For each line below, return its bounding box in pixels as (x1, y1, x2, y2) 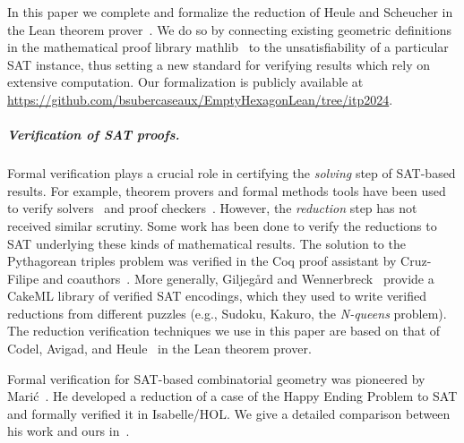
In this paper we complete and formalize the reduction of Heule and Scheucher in (7, 3, 453, 21)
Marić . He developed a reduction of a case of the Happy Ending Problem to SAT (7, 387, 458, 405)
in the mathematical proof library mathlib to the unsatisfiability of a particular (7, 38, 449, 56)
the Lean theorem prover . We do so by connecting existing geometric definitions (7, 20, 452, 38)
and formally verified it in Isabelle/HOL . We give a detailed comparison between (7, 404, 451, 422)
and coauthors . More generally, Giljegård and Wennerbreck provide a (42, 268, 434, 287)
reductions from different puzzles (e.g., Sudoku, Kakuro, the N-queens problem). (7, 303, 447, 322)
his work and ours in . (7, 422, 130, 440)
